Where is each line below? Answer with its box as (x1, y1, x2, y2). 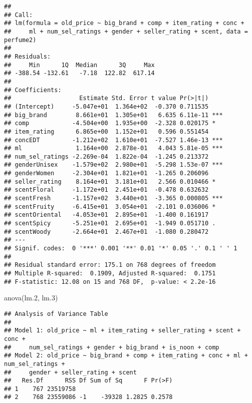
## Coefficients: (4, 86, 62, 94)
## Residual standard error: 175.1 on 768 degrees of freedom (4, 261, 216, 269)
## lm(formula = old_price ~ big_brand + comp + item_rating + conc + (4, 20, 244, 27)
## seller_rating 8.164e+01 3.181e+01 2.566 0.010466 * (4, 178, 216, 185)
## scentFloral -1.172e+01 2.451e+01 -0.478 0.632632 (4, 186, 209, 194)
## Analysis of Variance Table (4, 310, 108, 317)
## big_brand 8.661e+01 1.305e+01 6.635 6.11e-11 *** (4, 111, 223, 119)
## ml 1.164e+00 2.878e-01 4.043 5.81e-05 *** (4, 145, 223, 152)
